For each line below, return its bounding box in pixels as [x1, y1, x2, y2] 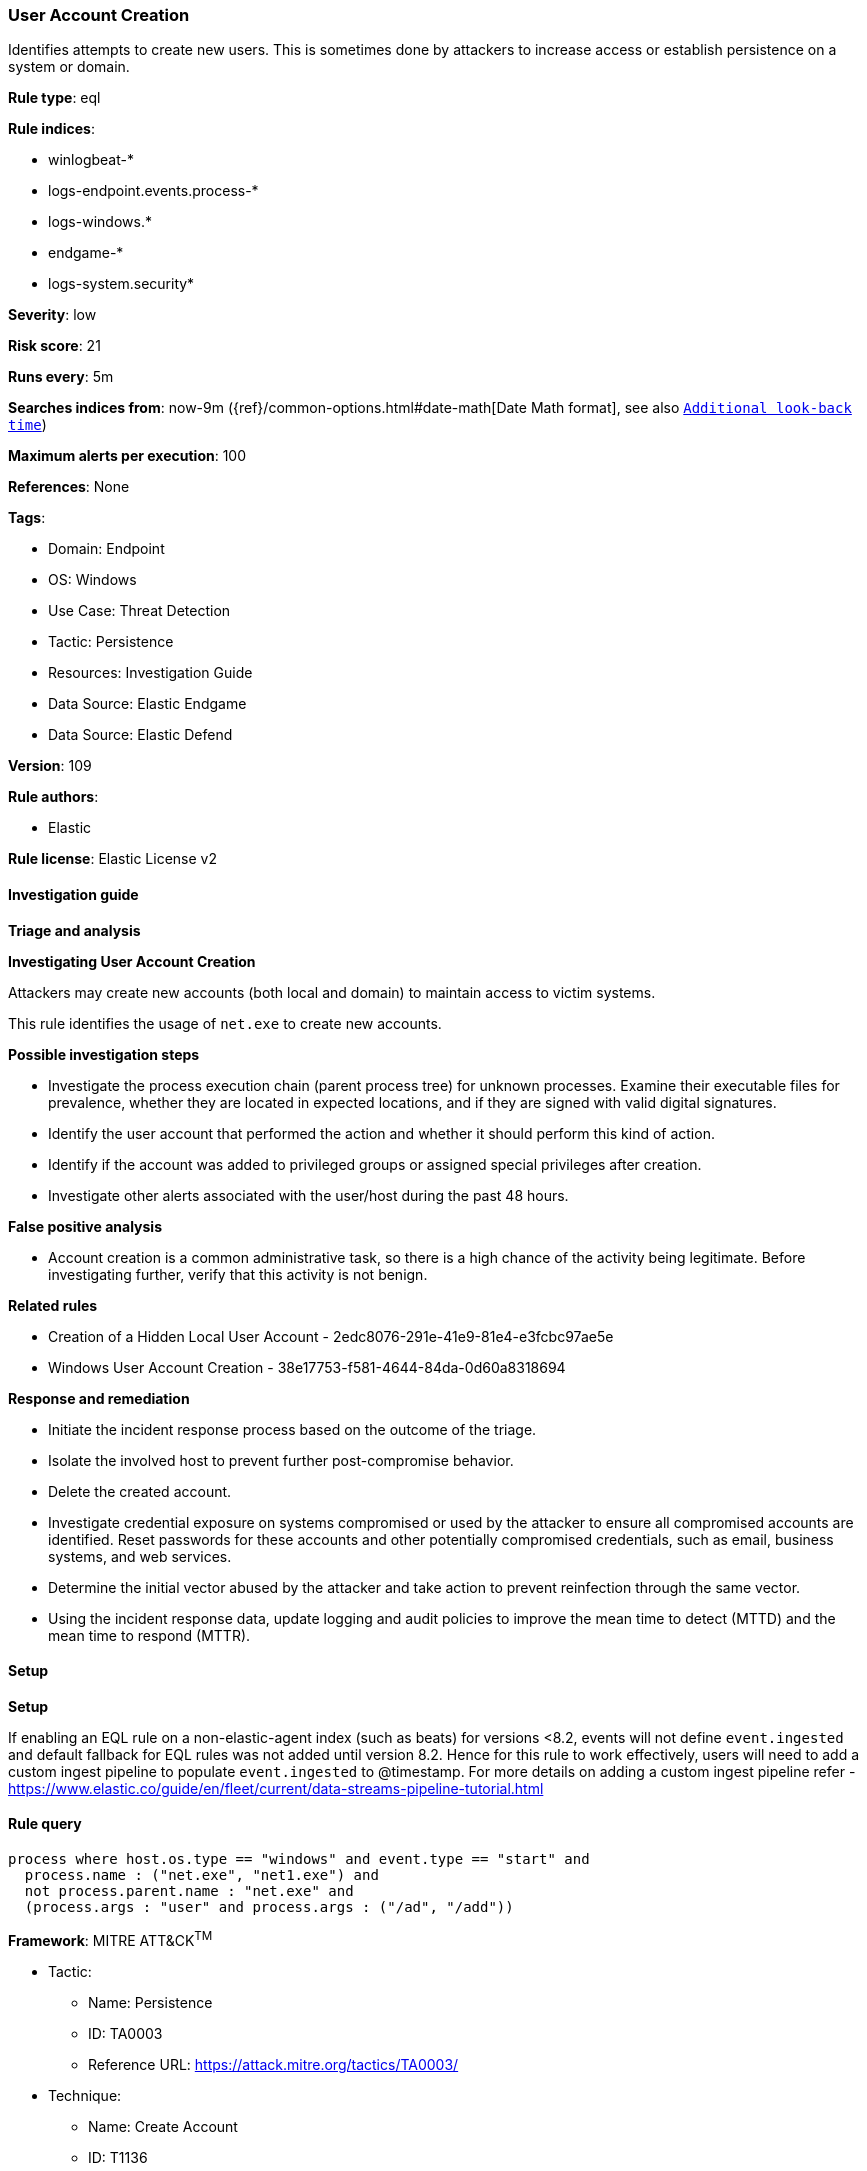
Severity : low [8, 306, 97, 324]
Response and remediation [8, 1389, 190, 1407]
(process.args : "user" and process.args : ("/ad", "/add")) [24, 1899, 514, 1916]
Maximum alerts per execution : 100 [8, 447, 247, 465]
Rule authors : [8, 788, 99, 806]
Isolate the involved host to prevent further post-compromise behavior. [48, 1451, 514, 1469]
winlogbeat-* [48, 151, 134, 169]
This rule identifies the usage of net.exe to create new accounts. [8, 1014, 442, 1032]
